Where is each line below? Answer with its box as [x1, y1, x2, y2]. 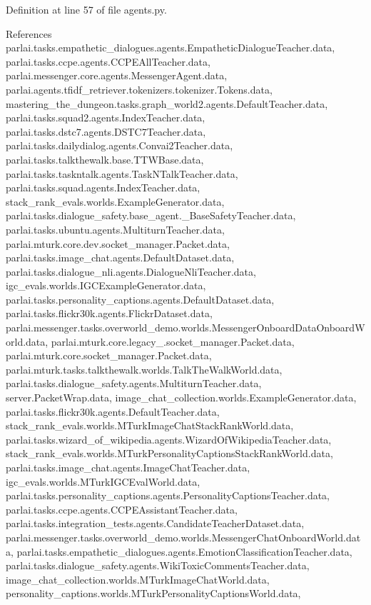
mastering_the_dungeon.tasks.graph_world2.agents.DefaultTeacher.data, [6, 96, 328, 111]
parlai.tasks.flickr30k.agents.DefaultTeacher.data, [6, 404, 220, 419]
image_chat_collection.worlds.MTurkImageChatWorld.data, [6, 571, 270, 586]
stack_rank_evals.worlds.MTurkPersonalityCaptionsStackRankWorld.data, [6, 446, 333, 461]
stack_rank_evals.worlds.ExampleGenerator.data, [6, 194, 225, 209]
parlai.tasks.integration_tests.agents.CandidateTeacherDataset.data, [6, 516, 305, 531]
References [6, 26, 52, 41]
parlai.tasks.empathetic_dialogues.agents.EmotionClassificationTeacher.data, [16, 544, 352, 559]
